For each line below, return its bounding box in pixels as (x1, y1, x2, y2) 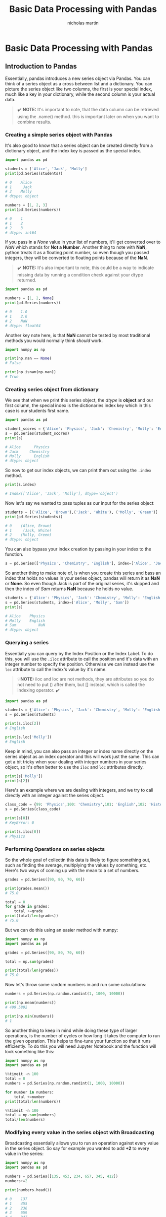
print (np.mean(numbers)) (5, 1000, 56, 1006)
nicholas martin (67, 20, 99, 26)
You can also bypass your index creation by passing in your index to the (5, 546, 152, 552)
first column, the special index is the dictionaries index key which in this (5, 403, 151, 408)
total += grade (14, 909, 43, 914)
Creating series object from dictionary (5, 386, 99, 393)
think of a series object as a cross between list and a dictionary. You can (5, 80, 153, 86)
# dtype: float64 (5, 323, 41, 328)
